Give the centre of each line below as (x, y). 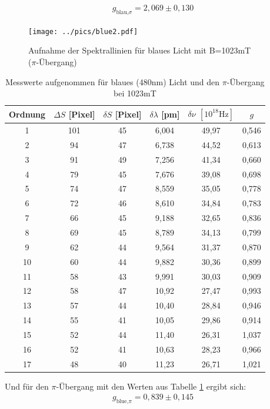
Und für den (27, 386)
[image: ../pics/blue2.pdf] (83, 31)
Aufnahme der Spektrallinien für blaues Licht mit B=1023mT (140, 50)
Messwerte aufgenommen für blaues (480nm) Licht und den (113, 81)
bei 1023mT (135, 93)
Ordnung (27, 114)
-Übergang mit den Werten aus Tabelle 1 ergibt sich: (151, 386)
